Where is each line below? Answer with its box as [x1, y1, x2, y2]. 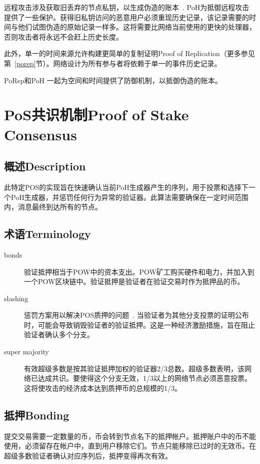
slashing [4, 293, 28, 303]
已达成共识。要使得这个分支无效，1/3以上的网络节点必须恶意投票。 [30, 373, 251, 383]
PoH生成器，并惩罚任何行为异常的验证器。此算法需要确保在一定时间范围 [10, 191, 248, 202]
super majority [4, 346, 49, 357]
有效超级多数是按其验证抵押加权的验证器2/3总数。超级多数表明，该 [24, 363, 244, 373]
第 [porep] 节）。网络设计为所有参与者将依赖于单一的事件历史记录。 [4, 58, 221, 68]
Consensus [4, 124, 77, 144]
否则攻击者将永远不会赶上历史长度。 [4, 31, 123, 42]
